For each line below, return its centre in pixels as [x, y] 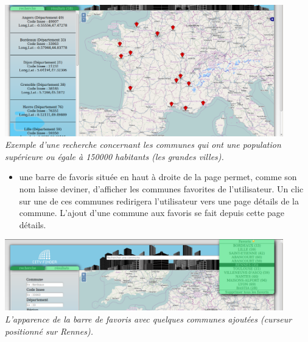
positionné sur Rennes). [49, 331]
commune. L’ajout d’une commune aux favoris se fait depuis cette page [152, 213]
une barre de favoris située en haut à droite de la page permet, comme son [158, 177]
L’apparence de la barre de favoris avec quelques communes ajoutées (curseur [149, 319]
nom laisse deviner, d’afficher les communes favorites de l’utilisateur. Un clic [161, 189]
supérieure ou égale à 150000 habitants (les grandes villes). [114, 156]
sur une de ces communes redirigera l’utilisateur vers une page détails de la [159, 201]
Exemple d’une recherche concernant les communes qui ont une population [143, 145]
